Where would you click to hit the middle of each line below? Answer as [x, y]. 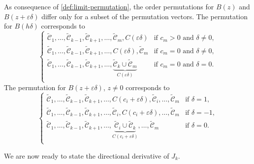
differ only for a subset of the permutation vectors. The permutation [145, 16]
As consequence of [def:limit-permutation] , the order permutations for [109, 6]
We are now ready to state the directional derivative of [87, 155]
